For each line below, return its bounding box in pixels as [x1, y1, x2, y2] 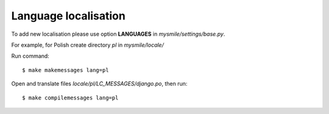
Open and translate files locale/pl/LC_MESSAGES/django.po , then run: [11, 80, 188, 87]
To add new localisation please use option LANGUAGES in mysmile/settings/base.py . [11, 30, 225, 38]
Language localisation [11, 9, 126, 22]
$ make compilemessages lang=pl [22, 94, 119, 101]
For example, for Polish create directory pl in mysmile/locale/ [11, 41, 164, 49]
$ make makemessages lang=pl [22, 67, 109, 73]
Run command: [11, 52, 50, 60]
